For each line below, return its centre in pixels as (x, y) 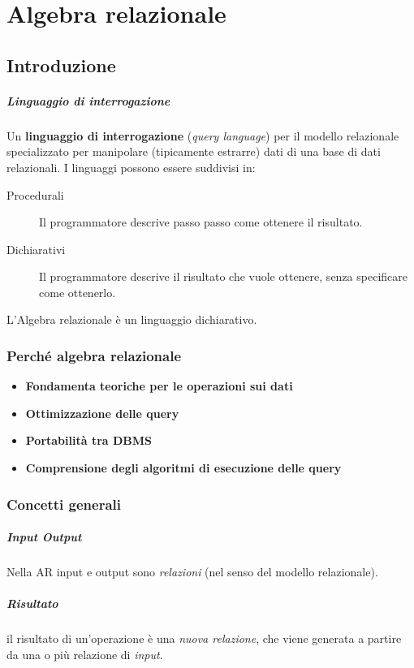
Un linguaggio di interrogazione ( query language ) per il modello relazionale (203, 135)
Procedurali (35, 194)
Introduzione (61, 65)
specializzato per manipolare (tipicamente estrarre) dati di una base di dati (194, 151)
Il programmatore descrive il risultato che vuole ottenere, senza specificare (223, 276)
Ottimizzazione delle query (102, 413)
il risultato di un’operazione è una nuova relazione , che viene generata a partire (204, 638)
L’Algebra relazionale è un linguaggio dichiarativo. (132, 319)
